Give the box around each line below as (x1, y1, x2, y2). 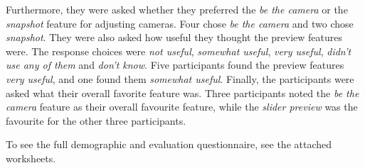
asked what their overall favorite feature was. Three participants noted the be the (6, 85, 359, 100)
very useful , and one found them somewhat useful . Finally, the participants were (6, 71, 354, 86)
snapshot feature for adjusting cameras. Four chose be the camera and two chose (6, 16, 354, 30)
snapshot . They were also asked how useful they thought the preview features (6, 30, 342, 45)
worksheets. (6, 150, 56, 165)
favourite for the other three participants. (6, 113, 186, 128)
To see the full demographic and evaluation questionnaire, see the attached (6, 137, 332, 152)
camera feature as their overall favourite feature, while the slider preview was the (6, 99, 358, 114)
